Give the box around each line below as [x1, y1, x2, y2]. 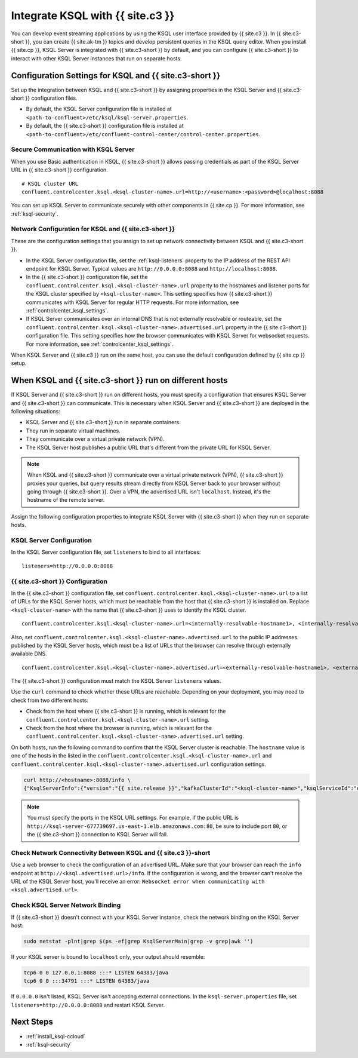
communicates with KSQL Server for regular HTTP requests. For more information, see [26, 299, 239, 306]
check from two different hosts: [11, 697, 89, 704]
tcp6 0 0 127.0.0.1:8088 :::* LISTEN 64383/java [23, 969, 169, 976]
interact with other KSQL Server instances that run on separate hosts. [11, 54, 182, 62]
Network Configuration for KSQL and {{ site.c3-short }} [11, 225, 175, 233]
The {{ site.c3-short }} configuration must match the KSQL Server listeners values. [11, 677, 221, 685]
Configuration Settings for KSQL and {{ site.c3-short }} [11, 70, 221, 81]
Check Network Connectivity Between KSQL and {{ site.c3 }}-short [11, 848, 211, 857]
